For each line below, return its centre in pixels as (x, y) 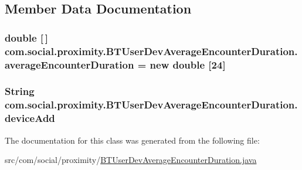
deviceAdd (30, 118)
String (20, 91)
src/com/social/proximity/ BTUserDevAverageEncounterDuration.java (131, 160)
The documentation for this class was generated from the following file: (132, 140)
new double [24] (188, 64)
